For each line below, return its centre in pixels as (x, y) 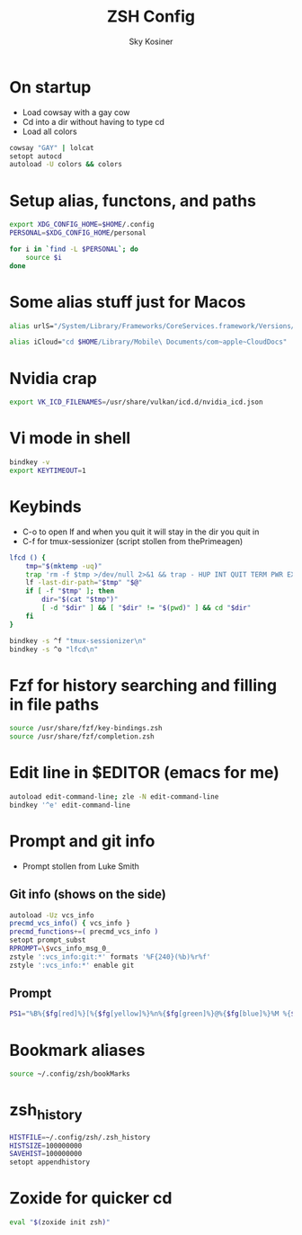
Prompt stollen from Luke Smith (80, 866)
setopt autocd (36, 156)
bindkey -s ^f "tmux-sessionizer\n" (78, 640)
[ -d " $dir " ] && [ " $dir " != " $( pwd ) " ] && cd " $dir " (147, 608)
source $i (44, 257)
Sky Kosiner (151, 41)
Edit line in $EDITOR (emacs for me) (145, 773)
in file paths (54, 704)
